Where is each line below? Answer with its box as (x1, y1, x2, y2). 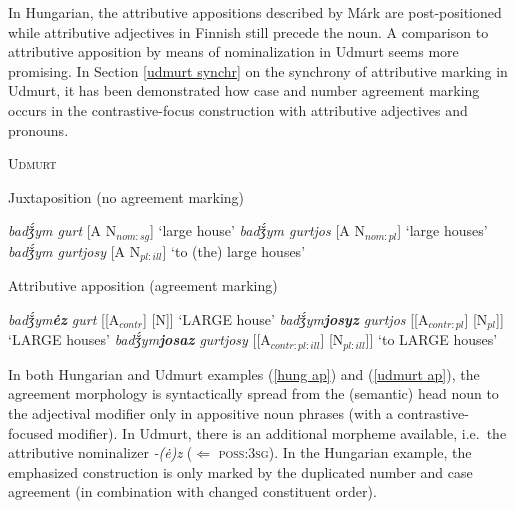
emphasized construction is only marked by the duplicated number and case (8, 461, 473, 482)
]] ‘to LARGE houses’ (365, 329, 498, 350)
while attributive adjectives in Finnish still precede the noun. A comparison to (8, 21, 489, 42)
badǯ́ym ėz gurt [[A (8, 308, 120, 329)
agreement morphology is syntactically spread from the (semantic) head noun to (8, 383, 499, 404)
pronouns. (8, 119, 69, 140)
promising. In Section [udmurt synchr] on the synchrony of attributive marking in (8, 60, 508, 81)
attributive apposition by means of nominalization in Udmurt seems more (8, 41, 459, 62)
